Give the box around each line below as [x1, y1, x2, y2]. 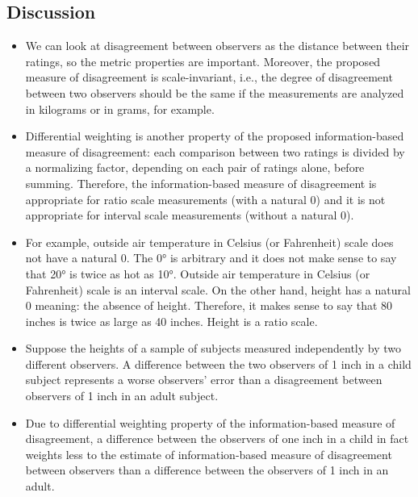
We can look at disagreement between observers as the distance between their [25, 37, 410, 54]
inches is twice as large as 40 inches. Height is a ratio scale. [25, 312, 318, 329]
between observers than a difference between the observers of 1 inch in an [25, 461, 389, 478]
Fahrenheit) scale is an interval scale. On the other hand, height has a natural [25, 281, 411, 298]
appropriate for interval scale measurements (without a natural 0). [25, 207, 354, 223]
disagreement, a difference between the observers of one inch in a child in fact [25, 430, 409, 447]
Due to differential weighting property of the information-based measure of [25, 414, 395, 431]
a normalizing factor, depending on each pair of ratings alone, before [25, 159, 365, 176]
